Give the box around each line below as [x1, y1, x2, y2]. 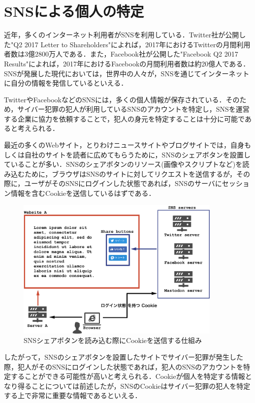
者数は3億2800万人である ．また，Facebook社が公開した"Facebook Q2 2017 [4, 49, 238, 59]
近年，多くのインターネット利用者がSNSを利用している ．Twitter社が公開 [4, 30, 239, 40]
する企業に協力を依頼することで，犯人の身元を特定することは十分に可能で [4, 113, 245, 124]
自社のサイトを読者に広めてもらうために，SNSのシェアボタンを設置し [24, 149, 251, 159]
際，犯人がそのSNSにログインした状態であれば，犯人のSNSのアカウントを [4, 361, 243, 372]
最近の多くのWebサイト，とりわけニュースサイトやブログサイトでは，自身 [4, 140, 245, 150]
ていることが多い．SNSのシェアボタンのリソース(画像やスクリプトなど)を [4, 159, 243, 169]
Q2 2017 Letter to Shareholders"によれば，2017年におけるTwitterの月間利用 [13, 39, 251, 49]
